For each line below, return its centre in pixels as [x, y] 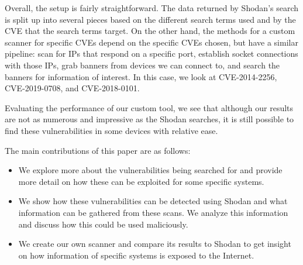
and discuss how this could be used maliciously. [103, 224]
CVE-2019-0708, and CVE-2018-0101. [72, 88]
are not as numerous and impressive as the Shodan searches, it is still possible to [149, 119]
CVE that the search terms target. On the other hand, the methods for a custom [150, 31]
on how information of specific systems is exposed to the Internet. [136, 255]
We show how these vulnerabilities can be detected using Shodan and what [153, 201]
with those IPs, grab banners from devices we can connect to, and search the [142, 65]
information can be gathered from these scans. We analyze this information [153, 212]
